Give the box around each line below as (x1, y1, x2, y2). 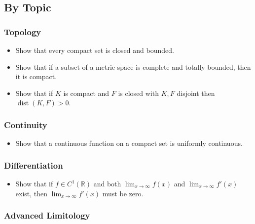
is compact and (63, 88, 109, 98)
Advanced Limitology (4, 209, 90, 222)
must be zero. (102, 188, 144, 198)
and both (93, 179, 121, 188)
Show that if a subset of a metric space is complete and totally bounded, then (15, 61, 251, 72)
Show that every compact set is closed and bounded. (15, 45, 174, 55)
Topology (4, 25, 41, 38)
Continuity (4, 118, 47, 131)
